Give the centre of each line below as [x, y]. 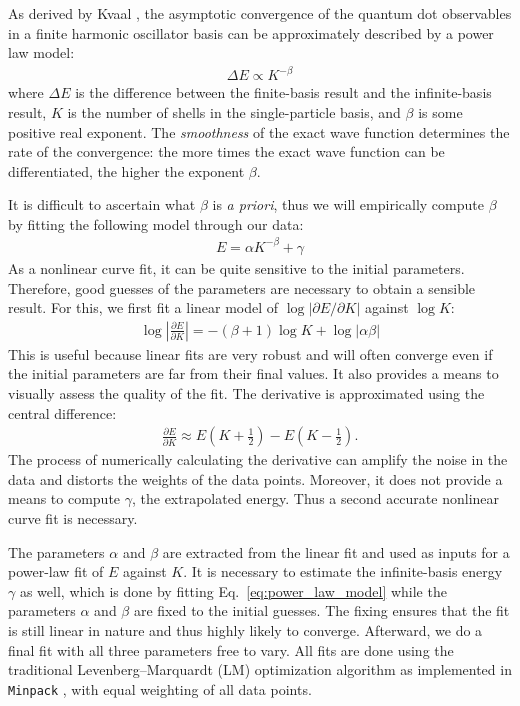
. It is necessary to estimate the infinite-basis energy [343, 571]
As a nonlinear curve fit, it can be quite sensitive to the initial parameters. [236, 268]
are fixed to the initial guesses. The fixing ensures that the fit [321, 610]
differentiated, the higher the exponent [126, 170]
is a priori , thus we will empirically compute [348, 204]
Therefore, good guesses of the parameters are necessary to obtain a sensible [242, 287]
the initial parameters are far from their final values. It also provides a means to [253, 373]
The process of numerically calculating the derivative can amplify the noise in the [258, 459]
